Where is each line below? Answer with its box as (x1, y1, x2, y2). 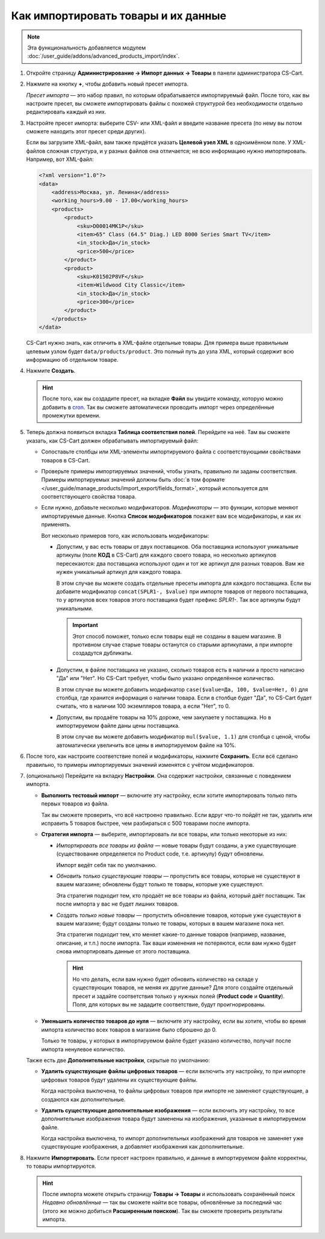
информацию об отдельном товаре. (26, 356, 119, 364)
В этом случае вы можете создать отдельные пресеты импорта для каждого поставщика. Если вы (56, 579, 311, 587)
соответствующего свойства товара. (41, 493, 137, 500)
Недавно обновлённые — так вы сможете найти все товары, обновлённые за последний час (42, 1199, 282, 1206)
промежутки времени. (42, 412, 101, 419)
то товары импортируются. (26, 1162, 96, 1170)
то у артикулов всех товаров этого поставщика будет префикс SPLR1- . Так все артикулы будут (56, 596, 301, 604)
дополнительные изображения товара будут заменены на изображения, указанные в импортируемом (41, 1115, 306, 1123)
